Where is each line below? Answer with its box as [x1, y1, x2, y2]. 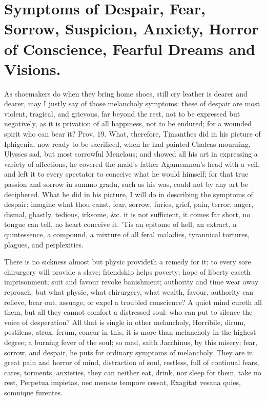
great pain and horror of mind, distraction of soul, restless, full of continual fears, [4, 357, 259, 368]
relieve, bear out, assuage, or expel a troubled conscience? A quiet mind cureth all [4, 296, 262, 307]
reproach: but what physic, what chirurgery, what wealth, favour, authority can [4, 286, 254, 297]
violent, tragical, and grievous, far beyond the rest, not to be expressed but [4, 108, 240, 119]
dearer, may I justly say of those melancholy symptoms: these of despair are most [4, 98, 260, 109]
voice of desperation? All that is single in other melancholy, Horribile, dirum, [4, 316, 246, 327]
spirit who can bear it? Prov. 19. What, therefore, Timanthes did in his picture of [4, 128, 261, 139]
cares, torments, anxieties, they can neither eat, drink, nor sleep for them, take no [4, 367, 261, 377]
